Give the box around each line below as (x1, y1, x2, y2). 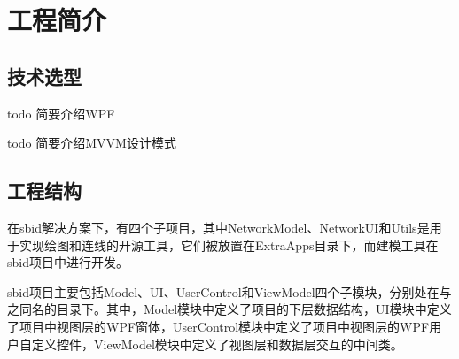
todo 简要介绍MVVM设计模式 (7, 134, 176, 152)
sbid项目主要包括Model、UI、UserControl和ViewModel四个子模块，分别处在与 (7, 282, 452, 301)
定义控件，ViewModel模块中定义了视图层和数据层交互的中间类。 (31, 334, 403, 353)
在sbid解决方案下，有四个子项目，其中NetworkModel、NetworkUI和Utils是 (7, 218, 430, 236)
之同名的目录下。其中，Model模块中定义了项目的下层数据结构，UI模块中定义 (7, 300, 452, 318)
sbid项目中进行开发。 (7, 253, 128, 271)
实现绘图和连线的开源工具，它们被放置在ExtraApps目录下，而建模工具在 (19, 235, 439, 254)
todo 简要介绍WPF (7, 103, 115, 122)
